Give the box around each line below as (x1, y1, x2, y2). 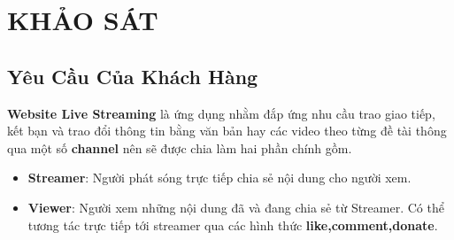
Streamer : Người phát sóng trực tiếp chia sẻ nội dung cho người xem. (27, 168, 412, 187)
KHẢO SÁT (7, 2, 158, 38)
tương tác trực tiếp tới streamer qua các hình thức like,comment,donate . (27, 215, 438, 234)
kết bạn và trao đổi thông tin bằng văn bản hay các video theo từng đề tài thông (7, 121, 447, 140)
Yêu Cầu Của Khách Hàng (7, 62, 258, 89)
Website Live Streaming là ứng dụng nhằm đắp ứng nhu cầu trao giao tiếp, (7, 104, 435, 122)
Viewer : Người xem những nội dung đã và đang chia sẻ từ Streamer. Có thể (27, 197, 444, 216)
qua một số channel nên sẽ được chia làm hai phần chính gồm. (7, 138, 352, 157)
